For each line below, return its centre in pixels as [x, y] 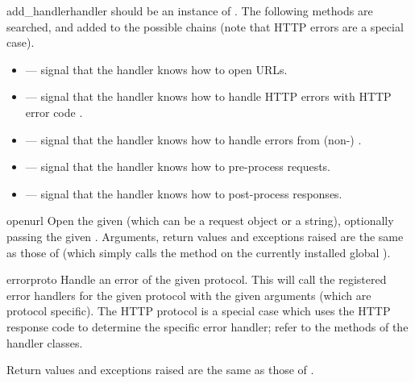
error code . [54, 112]
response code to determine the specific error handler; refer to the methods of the [207, 326]
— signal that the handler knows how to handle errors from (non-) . [193, 139]
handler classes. [45, 342]
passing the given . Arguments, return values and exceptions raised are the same [205, 236]
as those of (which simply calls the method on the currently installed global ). [199, 252]
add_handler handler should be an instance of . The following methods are [190, 10]
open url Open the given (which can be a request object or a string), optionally [200, 221]
